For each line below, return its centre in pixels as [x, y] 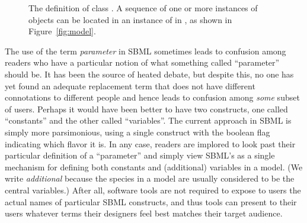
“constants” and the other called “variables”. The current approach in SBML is [148, 120]
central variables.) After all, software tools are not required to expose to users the [153, 190]
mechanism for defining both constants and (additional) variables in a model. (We [154, 167]
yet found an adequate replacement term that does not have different [130, 85]
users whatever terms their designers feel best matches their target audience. [144, 213]
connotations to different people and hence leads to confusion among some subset [152, 97]
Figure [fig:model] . [62, 31]
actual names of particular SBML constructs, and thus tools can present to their [151, 201]
